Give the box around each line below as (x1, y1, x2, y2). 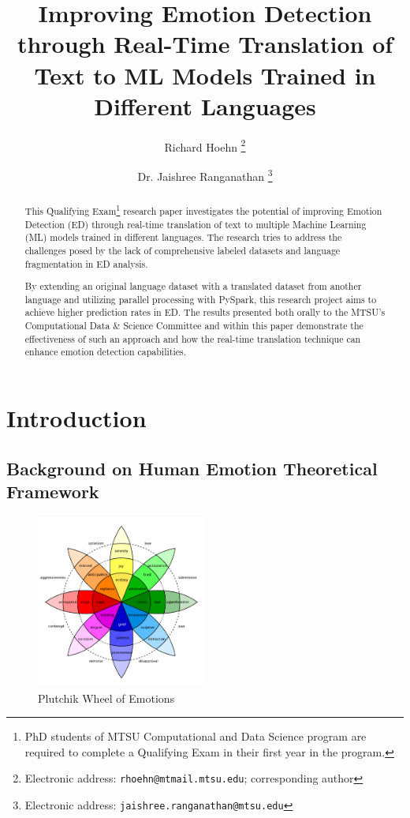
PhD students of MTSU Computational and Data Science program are (24, 728, 367, 745)
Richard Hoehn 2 (164, 136, 246, 155)
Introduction (6, 402, 147, 434)
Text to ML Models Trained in (34, 58, 376, 91)
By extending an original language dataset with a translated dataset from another (24, 280, 362, 293)
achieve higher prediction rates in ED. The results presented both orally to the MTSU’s (24, 306, 386, 319)
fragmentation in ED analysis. (24, 257, 148, 270)
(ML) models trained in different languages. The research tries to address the (24, 231, 342, 244)
